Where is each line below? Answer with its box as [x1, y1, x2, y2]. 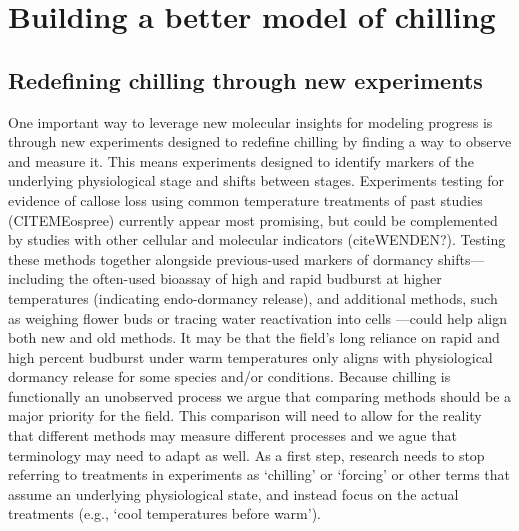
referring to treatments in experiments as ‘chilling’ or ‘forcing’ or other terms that [8, 464, 510, 485]
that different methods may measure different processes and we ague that [8, 425, 457, 446]
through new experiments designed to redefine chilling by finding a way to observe [8, 131, 512, 152]
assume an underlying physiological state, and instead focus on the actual [8, 483, 459, 504]
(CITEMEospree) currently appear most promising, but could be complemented [8, 209, 498, 230]
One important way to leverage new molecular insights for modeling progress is [8, 111, 493, 132]
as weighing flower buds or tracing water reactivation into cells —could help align [8, 307, 507, 328]
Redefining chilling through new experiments [8, 64, 483, 95]
